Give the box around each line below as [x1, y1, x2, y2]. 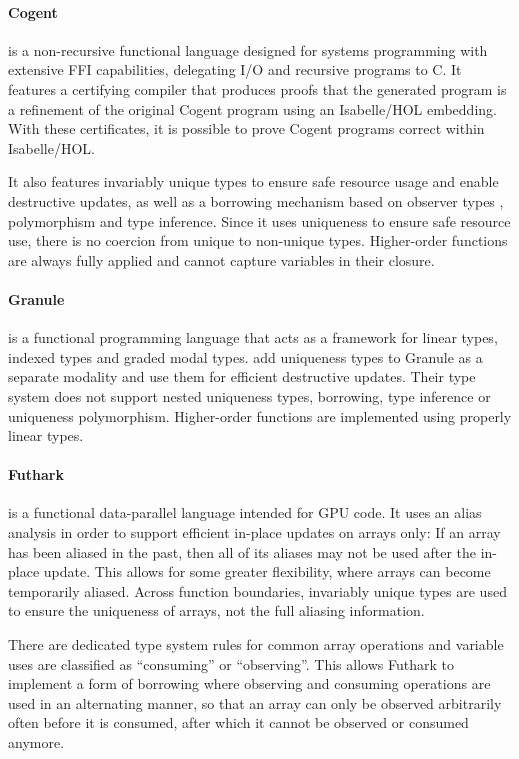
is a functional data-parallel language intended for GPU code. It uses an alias [8, 502, 482, 523]
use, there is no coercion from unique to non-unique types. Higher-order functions [8, 230, 508, 251]
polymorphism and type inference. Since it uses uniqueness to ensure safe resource [8, 210, 511, 231]
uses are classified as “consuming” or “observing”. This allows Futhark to [8, 653, 454, 674]
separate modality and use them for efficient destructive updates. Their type [8, 366, 476, 387]
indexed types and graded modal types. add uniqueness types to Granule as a [8, 346, 483, 367]
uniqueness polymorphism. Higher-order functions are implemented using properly [8, 405, 512, 426]
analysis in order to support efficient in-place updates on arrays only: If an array [8, 522, 501, 543]
